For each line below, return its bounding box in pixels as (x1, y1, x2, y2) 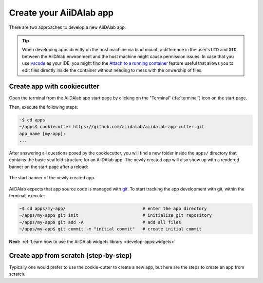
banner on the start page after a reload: (9, 164, 88, 170)
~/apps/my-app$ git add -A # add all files (19, 219, 181, 225)
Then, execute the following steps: (9, 104, 78, 110)
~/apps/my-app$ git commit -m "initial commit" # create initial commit (19, 226, 202, 232)
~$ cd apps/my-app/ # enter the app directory (19, 206, 207, 211)
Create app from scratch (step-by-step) (9, 251, 132, 260)
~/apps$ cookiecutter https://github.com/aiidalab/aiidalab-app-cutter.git (19, 124, 205, 130)
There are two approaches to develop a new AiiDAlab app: (9, 24, 126, 30)
